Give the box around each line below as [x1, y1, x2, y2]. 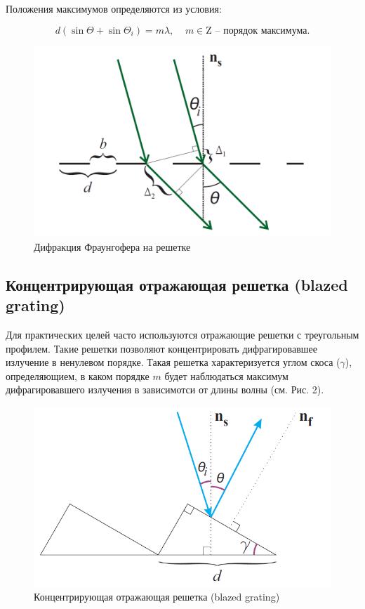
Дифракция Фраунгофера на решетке [34, 239, 191, 254]
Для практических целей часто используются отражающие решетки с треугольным [6, 327, 359, 342]
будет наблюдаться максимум [164, 368, 288, 383]
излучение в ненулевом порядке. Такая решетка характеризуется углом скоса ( [6, 355, 340, 369]
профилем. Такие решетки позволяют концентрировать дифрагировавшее [6, 341, 317, 355]
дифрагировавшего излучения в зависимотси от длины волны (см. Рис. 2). [6, 382, 324, 397]
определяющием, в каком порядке [6, 368, 150, 383]
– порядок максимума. [215, 25, 310, 36]
